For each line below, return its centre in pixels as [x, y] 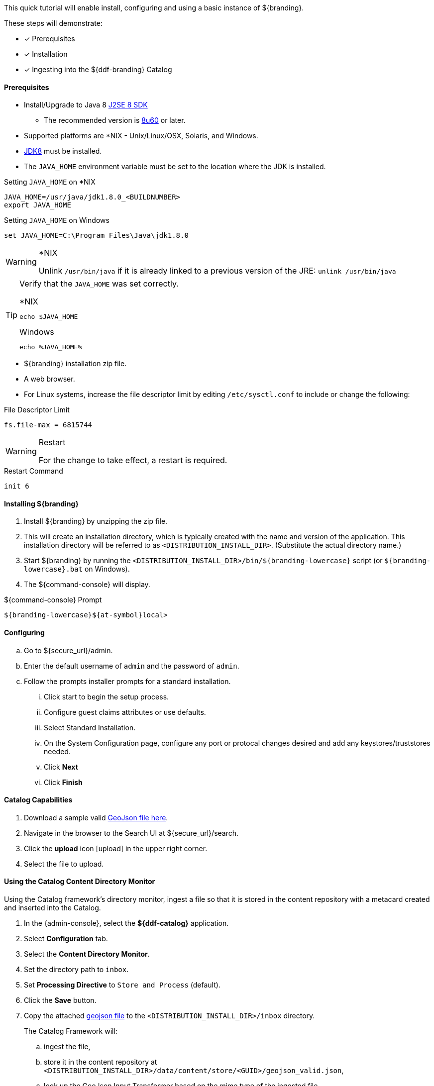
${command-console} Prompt [53, 600]
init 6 [17, 486]
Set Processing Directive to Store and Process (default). [122, 985]
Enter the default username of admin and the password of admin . [132, 666]
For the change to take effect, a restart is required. [133, 460]
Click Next [61, 767]
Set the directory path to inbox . [76, 970]
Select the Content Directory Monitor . [87, 954]
